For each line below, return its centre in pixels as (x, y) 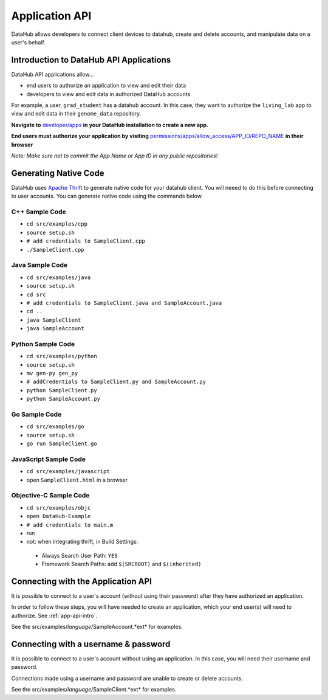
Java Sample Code (39, 265)
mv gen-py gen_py (52, 373)
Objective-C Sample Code (50, 496)
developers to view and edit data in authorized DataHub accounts (108, 94)
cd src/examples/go (55, 427)
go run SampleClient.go (62, 444)
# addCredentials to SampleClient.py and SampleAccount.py (116, 382)
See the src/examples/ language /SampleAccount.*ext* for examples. (97, 627)
